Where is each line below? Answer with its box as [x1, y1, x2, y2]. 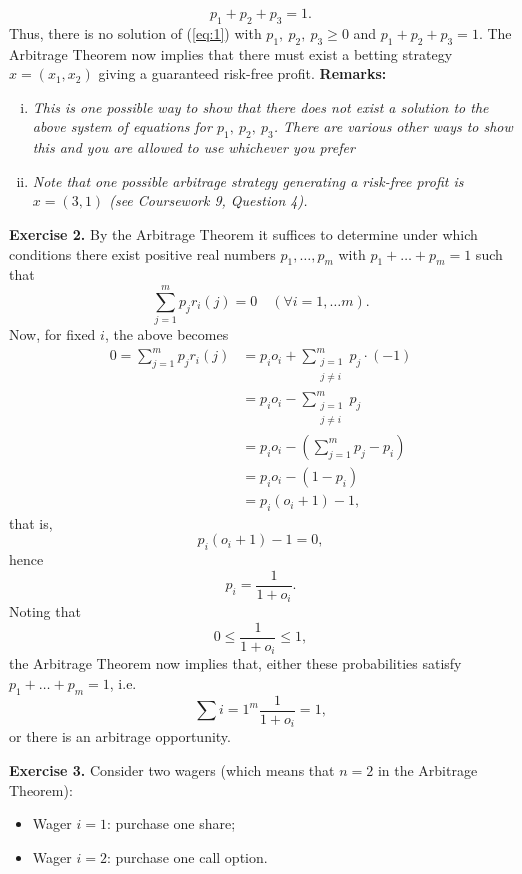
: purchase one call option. [106, 846, 268, 867]
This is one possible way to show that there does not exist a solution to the [32, 96, 489, 117]
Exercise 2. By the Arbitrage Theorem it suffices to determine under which [9, 223, 478, 244]
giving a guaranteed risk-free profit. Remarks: [98, 63, 387, 84]
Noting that [9, 601, 81, 622]
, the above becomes [104, 324, 229, 345]
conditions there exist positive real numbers [9, 243, 276, 264]
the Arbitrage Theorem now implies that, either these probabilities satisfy [9, 653, 462, 674]
